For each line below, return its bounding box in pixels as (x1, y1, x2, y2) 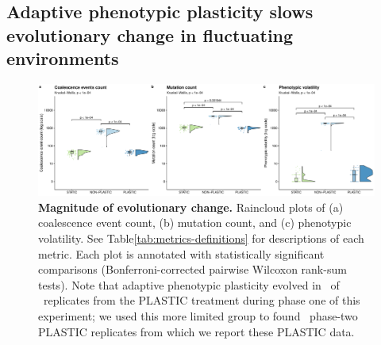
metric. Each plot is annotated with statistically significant (38, 245, 325, 262)
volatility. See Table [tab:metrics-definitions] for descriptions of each (38, 229, 364, 246)
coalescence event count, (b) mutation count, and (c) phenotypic (38, 214, 352, 231)
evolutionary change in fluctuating (6, 22, 294, 47)
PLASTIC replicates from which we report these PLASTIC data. (38, 323, 355, 339)
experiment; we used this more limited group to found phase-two (38, 307, 358, 324)
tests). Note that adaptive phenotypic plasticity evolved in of (38, 276, 340, 293)
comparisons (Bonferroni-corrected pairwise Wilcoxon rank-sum (38, 261, 347, 278)
